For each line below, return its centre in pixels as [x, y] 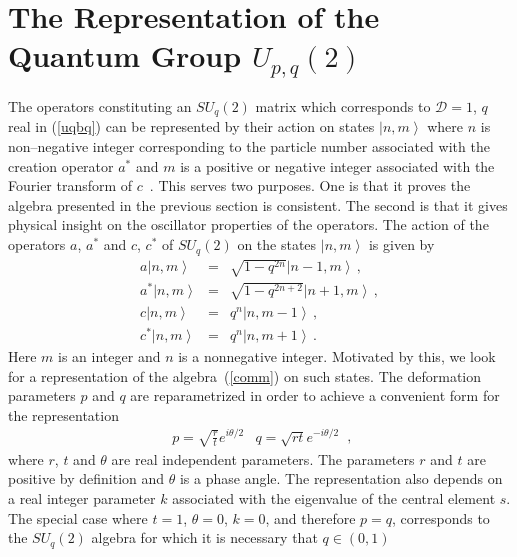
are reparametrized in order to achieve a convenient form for [315, 395]
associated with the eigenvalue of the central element [334, 497]
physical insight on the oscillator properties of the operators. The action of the [248, 224]
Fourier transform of [70, 185]
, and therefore [310, 517]
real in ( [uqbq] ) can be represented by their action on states [191, 126]
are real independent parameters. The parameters [263, 458]
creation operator [61, 165]
